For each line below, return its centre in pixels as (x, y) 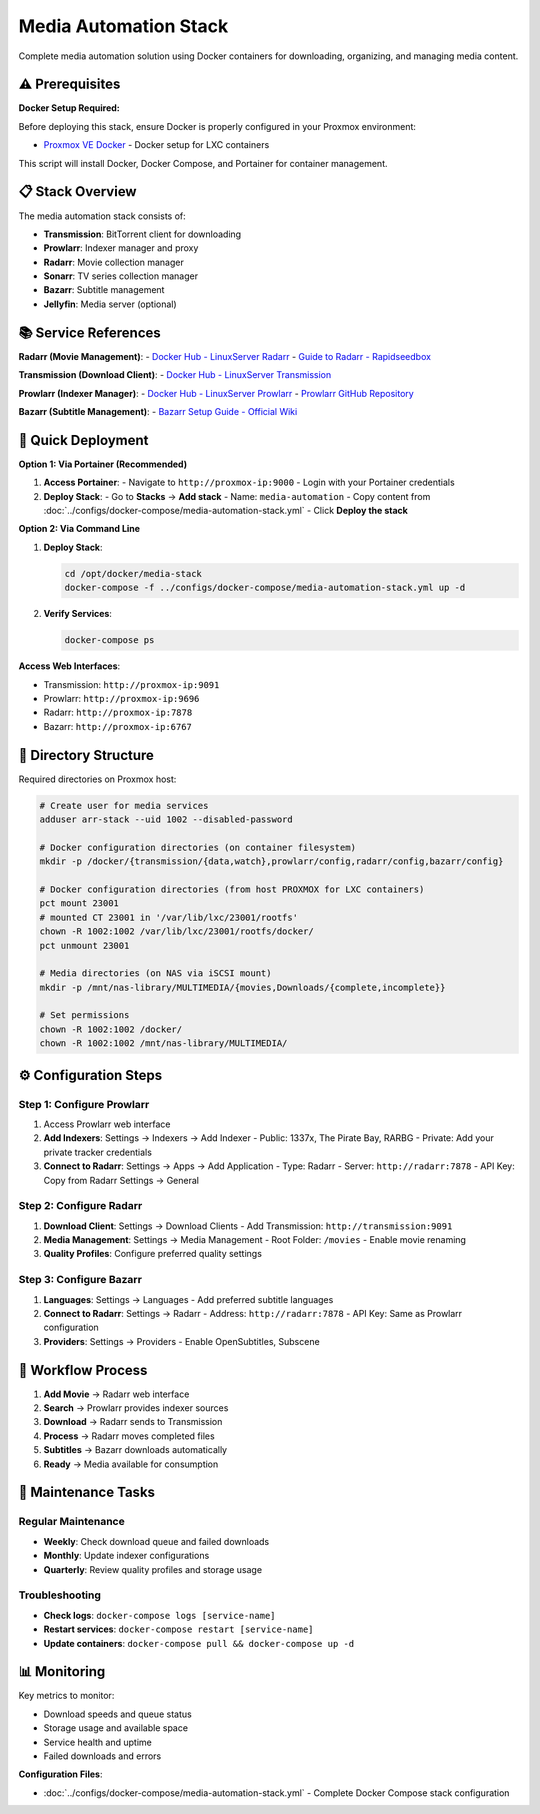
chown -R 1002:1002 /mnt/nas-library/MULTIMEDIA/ (163, 1043)
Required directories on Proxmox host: (97, 779)
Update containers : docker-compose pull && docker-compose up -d (199, 1643)
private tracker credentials (97, 1152)
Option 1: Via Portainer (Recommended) (103, 464)
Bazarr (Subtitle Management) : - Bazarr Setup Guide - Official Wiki (158, 411)
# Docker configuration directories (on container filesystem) (198, 847)
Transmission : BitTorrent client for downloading (142, 234)
